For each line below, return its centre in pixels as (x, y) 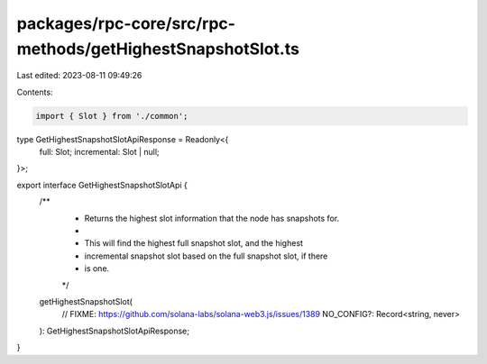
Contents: (35, 92)
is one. (97, 268)
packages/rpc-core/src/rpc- (126, 23)
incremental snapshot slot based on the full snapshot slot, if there (206, 256)
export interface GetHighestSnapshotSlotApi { (102, 185)
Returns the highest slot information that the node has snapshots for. (212, 218)
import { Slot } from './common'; (112, 116)
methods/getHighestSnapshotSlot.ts (158, 49)
